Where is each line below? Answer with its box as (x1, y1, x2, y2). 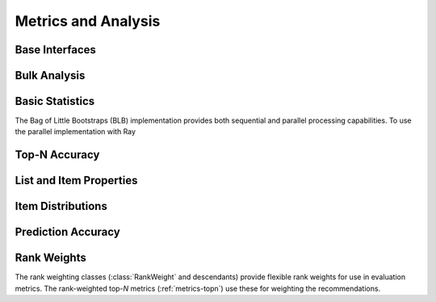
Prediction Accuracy (15, 225, 120, 239)
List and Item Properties (15, 174, 138, 187)
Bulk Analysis (15, 69, 86, 82)
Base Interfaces (15, 43, 97, 57)
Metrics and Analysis (15, 12, 161, 30)
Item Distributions (15, 199, 108, 213)
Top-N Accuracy (15, 148, 100, 161)
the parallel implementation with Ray (15, 127, 136, 136)
